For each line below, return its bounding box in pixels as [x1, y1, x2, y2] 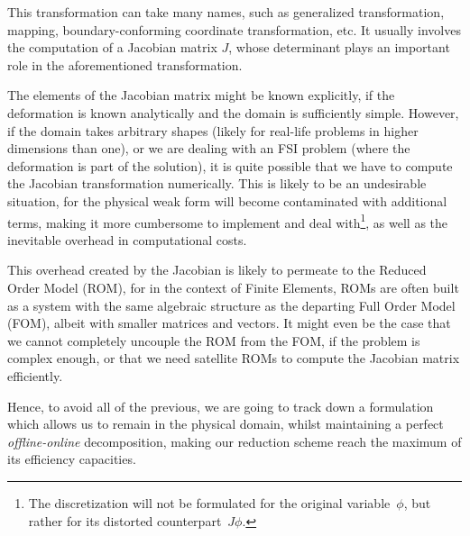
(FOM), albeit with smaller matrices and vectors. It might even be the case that [7, 313, 451, 332]
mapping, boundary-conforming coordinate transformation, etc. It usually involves [7, 20, 461, 39]
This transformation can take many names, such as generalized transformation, [7, 3, 445, 21]
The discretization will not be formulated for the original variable [28, 493, 391, 512]
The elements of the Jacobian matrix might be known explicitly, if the [7, 86, 395, 104]
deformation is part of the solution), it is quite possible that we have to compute [7, 156, 453, 175]
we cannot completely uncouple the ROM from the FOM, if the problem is [7, 331, 420, 350]
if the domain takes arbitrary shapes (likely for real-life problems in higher [7, 121, 419, 140]
